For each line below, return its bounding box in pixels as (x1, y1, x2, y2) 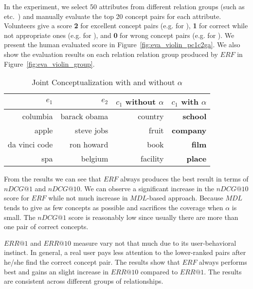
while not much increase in (48, 193, 128, 203)
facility (141, 153, 164, 164)
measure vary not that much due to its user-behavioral (73, 237, 236, 248)
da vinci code (8, 139, 53, 150)
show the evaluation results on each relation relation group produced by (4, 49, 218, 59)
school (182, 110, 207, 122)
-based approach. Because (147, 193, 223, 203)
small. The (4, 212, 36, 222)
